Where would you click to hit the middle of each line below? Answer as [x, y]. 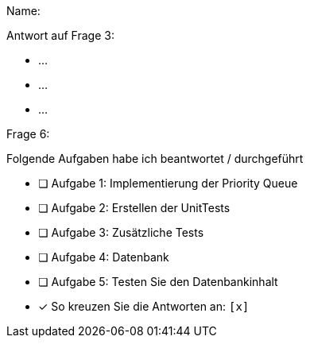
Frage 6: [28, 134]
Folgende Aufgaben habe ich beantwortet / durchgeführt [155, 158]
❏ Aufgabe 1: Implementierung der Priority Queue [168, 183]
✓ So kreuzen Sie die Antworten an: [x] [144, 306]
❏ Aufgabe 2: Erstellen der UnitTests [134, 208]
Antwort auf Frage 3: [60, 35]
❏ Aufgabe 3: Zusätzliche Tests [121, 232]
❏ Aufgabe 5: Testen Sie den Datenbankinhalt [158, 282]
